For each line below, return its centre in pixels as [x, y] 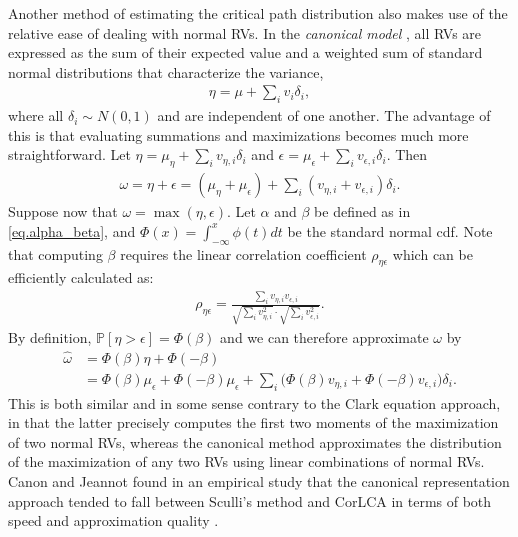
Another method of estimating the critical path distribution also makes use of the [258, 13]
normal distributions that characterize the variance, [166, 71]
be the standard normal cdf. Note [390, 230]
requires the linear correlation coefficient [243, 253]
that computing [55, 253]
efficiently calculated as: [81, 277]
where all [36, 115]
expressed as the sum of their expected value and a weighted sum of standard [245, 52]
